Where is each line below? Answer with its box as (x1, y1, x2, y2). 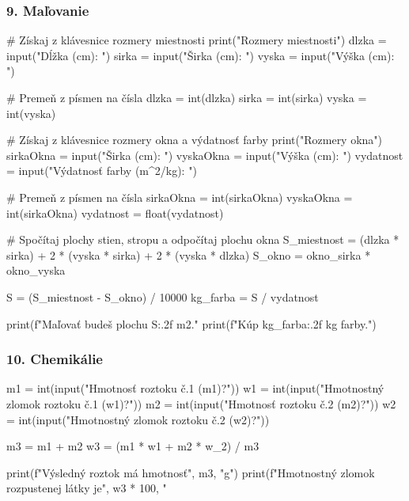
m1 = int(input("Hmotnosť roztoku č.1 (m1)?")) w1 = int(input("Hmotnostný (6, 380, 384, 397)
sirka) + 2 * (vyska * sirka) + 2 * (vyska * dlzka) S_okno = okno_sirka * (6, 246, 371, 263)
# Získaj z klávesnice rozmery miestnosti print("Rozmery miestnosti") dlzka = (6, 32, 387, 48)
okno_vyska (6, 262, 66, 279)
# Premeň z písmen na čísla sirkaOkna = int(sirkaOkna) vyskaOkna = (6, 188, 353, 205)
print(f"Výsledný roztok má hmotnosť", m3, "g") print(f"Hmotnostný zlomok (6, 464, 375, 480)
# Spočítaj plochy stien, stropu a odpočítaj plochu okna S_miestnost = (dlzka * (6, 231, 400, 248)
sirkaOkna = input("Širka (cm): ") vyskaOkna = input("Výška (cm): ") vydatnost (6, 146, 403, 163)
